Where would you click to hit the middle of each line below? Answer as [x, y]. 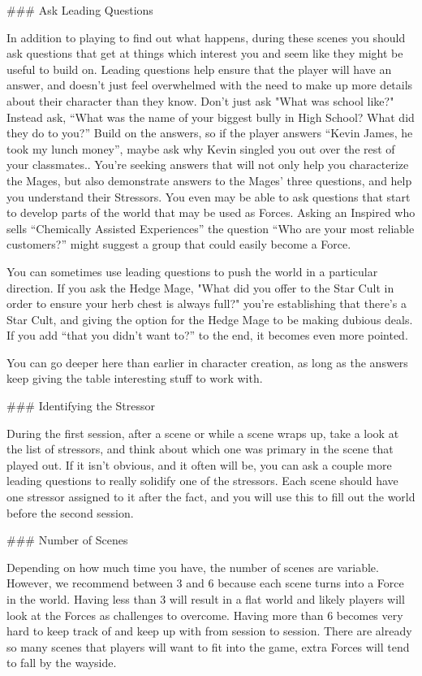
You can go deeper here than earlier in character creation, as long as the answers [207, 362]
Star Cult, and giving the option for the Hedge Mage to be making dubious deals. [210, 319]
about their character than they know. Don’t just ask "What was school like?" [200, 100]
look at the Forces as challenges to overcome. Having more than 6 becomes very [205, 615]
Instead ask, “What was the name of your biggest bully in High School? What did [211, 117]
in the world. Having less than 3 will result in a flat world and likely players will [206, 599]
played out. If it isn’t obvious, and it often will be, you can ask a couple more [199, 464]
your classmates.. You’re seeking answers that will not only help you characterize [208, 165]
